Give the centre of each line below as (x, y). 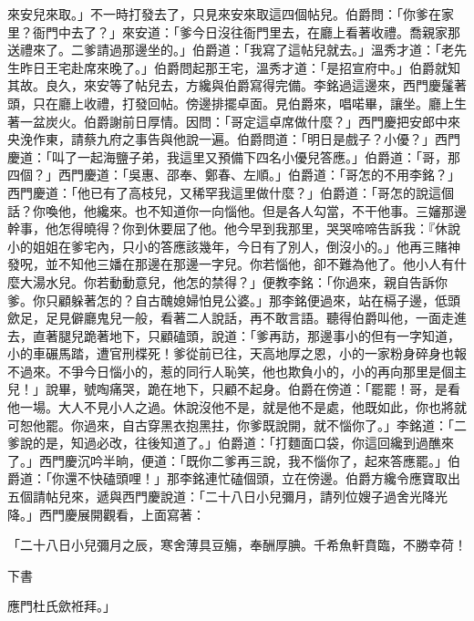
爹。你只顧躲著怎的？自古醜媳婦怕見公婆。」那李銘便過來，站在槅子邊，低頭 (234, 300)
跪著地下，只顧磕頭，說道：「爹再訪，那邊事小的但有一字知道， (272, 335)
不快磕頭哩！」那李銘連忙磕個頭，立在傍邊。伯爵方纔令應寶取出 (268, 478)
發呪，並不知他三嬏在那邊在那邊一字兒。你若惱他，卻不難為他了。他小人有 (231, 264)
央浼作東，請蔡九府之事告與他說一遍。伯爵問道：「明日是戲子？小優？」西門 (234, 139)
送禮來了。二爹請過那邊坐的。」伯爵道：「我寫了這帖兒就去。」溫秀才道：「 (224, 50)
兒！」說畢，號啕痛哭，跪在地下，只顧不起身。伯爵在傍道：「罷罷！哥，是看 (234, 389)
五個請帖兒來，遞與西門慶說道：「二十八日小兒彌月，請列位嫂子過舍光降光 (227, 497)
